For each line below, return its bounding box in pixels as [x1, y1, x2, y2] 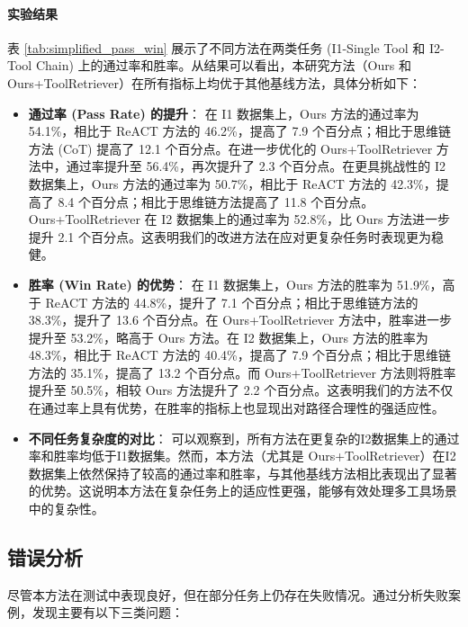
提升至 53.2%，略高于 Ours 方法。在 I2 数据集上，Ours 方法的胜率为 [28, 327, 428, 346]
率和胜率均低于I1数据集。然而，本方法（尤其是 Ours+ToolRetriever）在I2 [28, 446, 456, 465]
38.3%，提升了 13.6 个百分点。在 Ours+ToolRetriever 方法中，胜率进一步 [28, 310, 452, 329]
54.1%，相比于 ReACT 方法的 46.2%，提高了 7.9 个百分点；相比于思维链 [28, 121, 451, 140]
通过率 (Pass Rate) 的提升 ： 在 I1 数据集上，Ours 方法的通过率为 [28, 103, 419, 122]
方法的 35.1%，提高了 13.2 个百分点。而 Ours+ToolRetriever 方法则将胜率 [28, 363, 456, 381]
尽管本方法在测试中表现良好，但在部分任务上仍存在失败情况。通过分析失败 [7, 585, 448, 604]
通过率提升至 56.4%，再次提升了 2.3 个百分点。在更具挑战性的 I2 [66, 157, 445, 175]
